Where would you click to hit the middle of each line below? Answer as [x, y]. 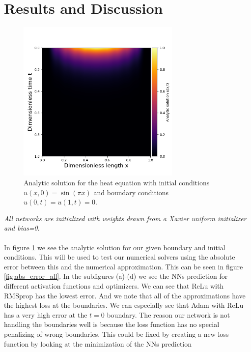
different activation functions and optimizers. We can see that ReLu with [114, 286]
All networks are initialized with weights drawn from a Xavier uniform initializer [125, 218]
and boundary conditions [131, 192]
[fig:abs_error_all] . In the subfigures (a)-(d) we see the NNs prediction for [116, 276]
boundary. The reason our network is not [168, 314]
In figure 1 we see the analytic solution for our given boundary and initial [115, 247]
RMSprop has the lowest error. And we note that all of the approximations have [125, 295]
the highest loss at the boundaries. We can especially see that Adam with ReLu [124, 305]
